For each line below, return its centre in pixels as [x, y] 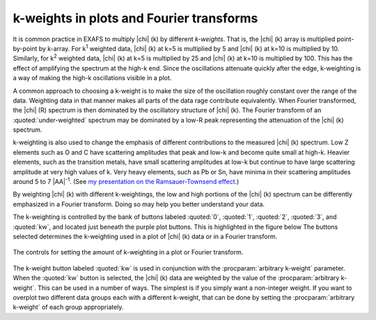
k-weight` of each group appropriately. [68, 307]
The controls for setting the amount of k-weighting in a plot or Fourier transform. [128, 252]
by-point [25, 48]
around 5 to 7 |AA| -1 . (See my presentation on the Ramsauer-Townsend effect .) [126, 181]
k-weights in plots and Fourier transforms [135, 18]
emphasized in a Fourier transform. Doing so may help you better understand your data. [139, 204]
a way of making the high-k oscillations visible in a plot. [92, 78]
